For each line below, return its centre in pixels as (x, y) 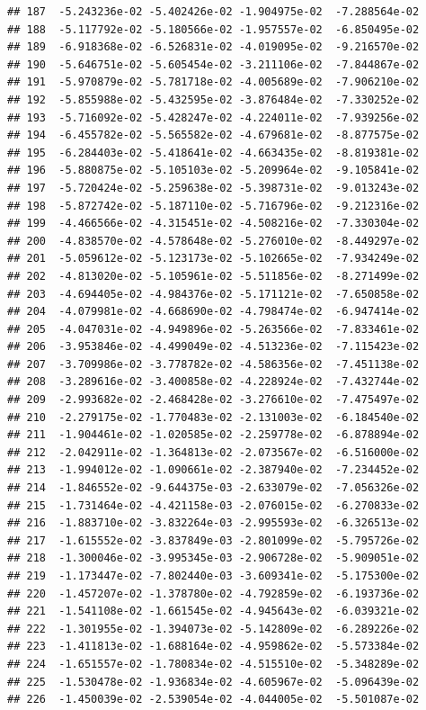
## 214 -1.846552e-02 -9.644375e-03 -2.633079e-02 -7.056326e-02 (213, 488)
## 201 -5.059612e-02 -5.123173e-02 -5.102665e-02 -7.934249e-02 (213, 259)
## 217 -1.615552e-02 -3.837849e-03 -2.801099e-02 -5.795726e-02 (213, 540)
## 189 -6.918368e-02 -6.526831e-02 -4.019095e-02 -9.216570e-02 (213, 47)
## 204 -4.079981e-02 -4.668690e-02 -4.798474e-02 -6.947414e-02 (213, 312)
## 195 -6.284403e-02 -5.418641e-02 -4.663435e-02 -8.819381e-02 (213, 153)
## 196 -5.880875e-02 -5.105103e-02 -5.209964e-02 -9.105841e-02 (213, 171)
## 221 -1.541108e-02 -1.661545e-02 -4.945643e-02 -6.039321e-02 (213, 611)
